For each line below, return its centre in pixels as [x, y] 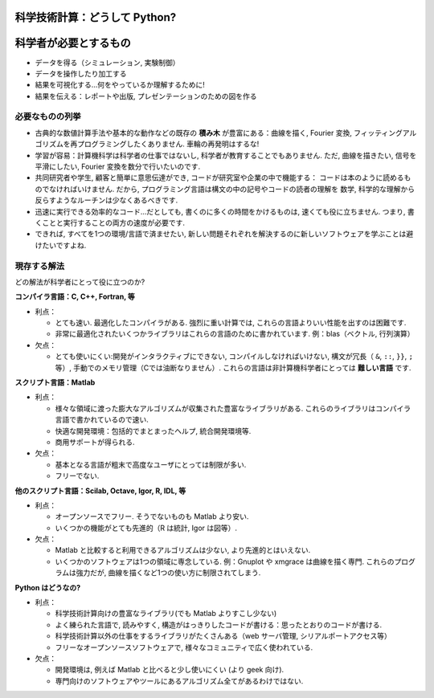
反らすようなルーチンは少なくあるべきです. [106, 200]
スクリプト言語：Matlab [55, 382]
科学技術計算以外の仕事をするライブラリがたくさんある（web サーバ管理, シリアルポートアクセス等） [223, 636]
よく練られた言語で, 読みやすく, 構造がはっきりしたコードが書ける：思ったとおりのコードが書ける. [218, 625]
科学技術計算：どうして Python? [96, 17]
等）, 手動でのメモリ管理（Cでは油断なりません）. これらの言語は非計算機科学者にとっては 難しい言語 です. [233, 367]
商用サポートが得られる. [95, 442]
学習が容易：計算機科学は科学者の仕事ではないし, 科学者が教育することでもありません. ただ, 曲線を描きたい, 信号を [226, 155]
